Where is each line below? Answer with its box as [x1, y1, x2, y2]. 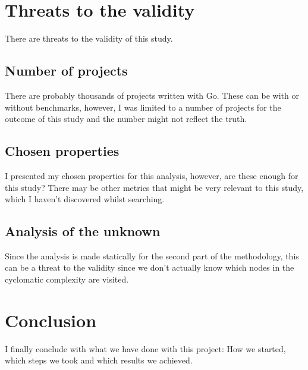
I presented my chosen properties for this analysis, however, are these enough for [5, 169, 298, 181]
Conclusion [5, 308, 97, 332]
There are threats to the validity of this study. [5, 32, 173, 45]
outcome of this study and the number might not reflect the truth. [5, 112, 247, 125]
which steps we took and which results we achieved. [5, 354, 193, 366]
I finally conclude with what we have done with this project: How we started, [5, 342, 286, 355]
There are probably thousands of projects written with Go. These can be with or [5, 89, 299, 101]
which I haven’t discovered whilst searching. [5, 193, 165, 205]
